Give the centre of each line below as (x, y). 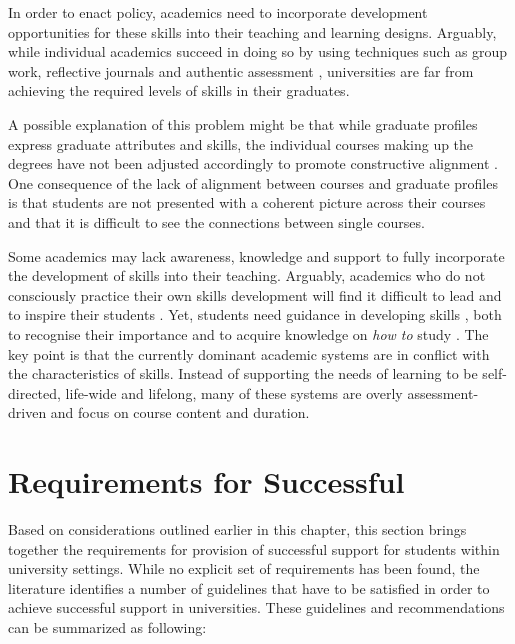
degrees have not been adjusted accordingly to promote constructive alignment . (253, 163)
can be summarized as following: (107, 626)
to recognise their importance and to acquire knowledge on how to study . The (248, 333)
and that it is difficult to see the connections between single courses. (216, 221)
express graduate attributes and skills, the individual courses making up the (241, 143)
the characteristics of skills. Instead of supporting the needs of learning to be (243, 373)
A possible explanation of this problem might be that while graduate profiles (243, 123)
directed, (34, 392)
